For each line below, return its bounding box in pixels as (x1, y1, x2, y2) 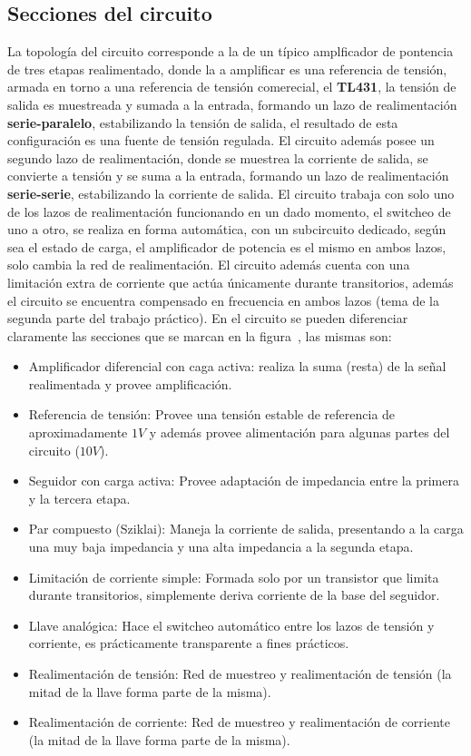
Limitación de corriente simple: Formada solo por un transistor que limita (28, 567, 439, 586)
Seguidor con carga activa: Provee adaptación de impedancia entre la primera (28, 471, 459, 490)
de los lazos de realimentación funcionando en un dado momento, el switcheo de (7, 201, 451, 221)
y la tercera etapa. (28, 488, 131, 507)
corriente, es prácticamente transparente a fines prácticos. (28, 633, 349, 653)
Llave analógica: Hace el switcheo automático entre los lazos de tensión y (28, 615, 435, 634)
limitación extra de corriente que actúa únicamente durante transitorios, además (7, 272, 454, 291)
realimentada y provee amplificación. (28, 374, 232, 393)
